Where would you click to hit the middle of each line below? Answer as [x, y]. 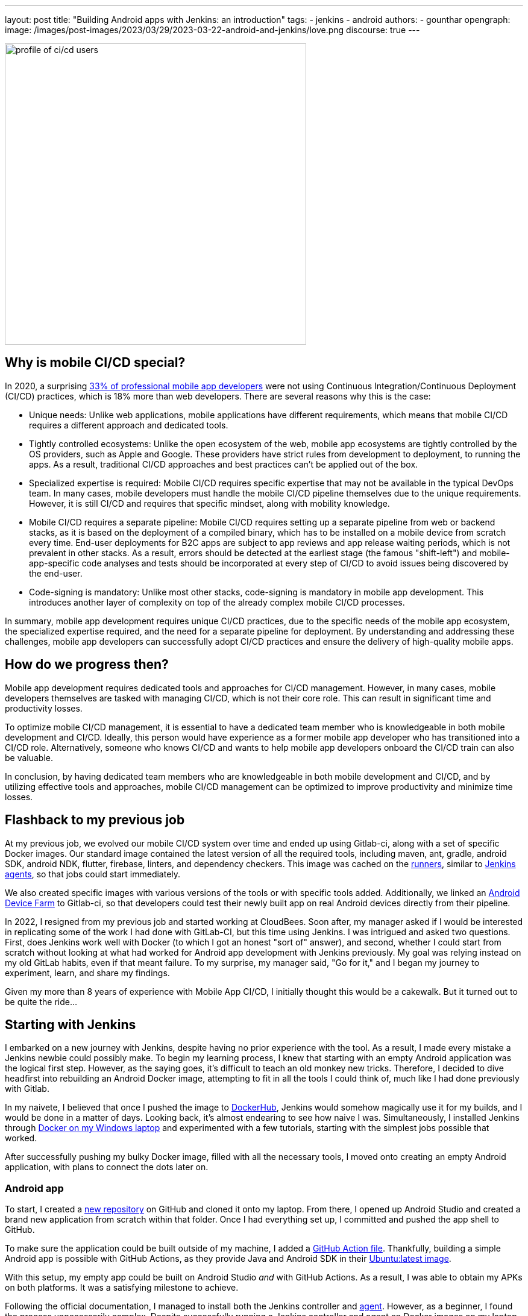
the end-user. [56, 573]
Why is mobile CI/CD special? [95, 363]
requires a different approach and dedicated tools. [129, 425]
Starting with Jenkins [71, 1024]
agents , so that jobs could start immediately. [93, 874]
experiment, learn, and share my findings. [87, 973]
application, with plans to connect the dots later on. [107, 1167]
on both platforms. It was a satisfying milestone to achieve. [122, 1288]
